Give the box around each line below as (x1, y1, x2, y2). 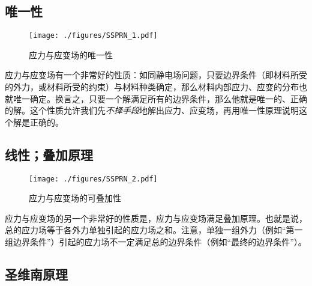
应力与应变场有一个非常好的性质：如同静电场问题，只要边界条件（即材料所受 (5, 68, 307, 81)
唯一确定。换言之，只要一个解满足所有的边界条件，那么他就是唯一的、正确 (13, 92, 307, 105)
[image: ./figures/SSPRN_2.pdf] (29, 174, 158, 183)
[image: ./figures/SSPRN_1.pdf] (29, 31, 158, 40)
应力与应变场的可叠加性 (29, 192, 121, 204)
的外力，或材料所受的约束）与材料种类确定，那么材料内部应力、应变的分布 (5, 81, 299, 93)
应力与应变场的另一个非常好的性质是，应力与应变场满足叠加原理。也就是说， (5, 211, 307, 224)
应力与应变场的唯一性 (29, 48, 113, 61)
